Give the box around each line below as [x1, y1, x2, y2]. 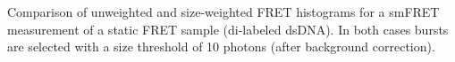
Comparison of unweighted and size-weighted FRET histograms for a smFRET [7, 3, 440, 20]
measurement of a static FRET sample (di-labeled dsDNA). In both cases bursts [7, 19, 449, 38]
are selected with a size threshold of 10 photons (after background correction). [7, 37, 435, 56]
